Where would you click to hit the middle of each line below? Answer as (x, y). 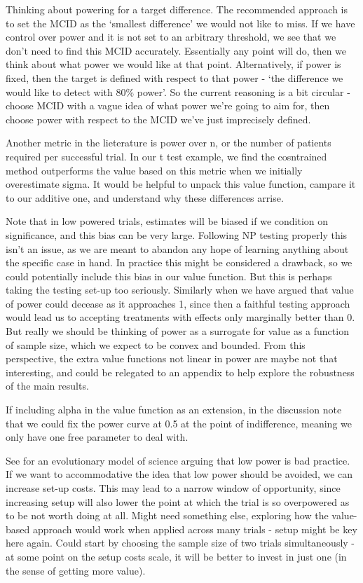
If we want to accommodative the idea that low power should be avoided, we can (179, 474)
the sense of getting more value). (76, 570)
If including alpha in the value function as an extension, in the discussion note (174, 410)
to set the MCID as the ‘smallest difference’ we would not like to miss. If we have (180, 23)
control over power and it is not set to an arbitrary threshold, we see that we (171, 37)
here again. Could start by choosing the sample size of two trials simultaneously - (180, 543)
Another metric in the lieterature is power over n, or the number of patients (169, 143)
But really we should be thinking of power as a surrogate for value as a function (177, 331)
